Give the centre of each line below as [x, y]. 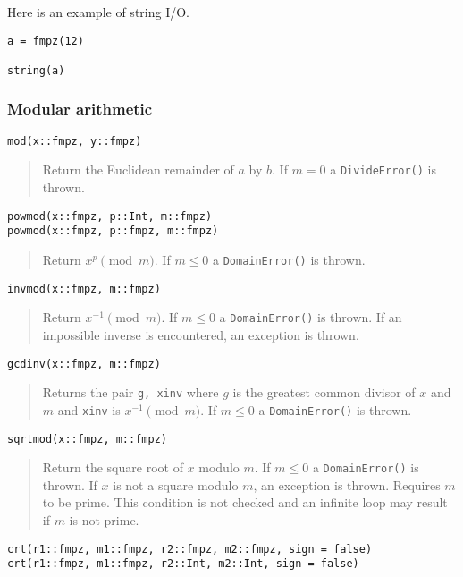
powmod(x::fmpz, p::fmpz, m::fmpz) [113, 231]
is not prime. [104, 520]
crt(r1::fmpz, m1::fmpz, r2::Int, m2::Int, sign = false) [183, 564]
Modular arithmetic [80, 109]
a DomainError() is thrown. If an [311, 317]
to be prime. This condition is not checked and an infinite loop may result [245, 502]
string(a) [36, 70]
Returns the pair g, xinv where [130, 392]
